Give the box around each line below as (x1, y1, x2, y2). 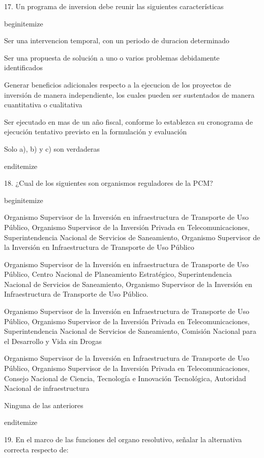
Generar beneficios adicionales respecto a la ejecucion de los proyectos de (4, 79, 231, 90)
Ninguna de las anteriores (4, 399, 83, 410)
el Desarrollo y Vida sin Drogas (4, 335, 102, 346)
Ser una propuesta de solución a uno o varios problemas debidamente (4, 52, 220, 63)
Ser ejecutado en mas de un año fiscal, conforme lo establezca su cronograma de (4, 116, 253, 127)
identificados (4, 62, 43, 73)
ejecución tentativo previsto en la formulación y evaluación (4, 126, 187, 137)
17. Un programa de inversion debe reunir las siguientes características (4, 1, 224, 11)
